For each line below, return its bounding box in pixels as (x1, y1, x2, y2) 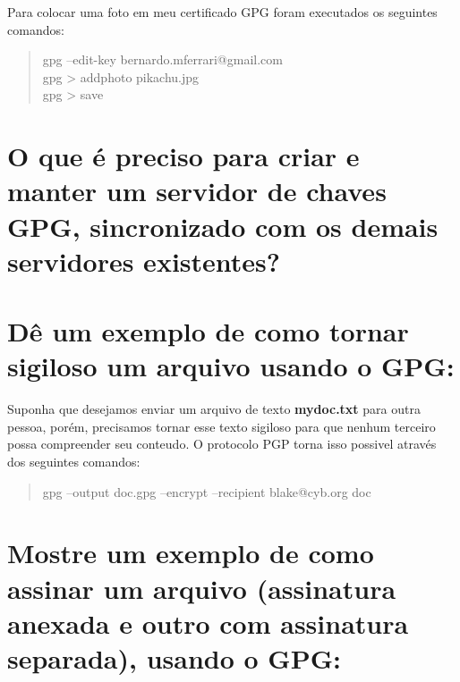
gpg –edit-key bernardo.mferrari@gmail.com (42, 50, 283, 69)
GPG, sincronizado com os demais (7, 207, 439, 244)
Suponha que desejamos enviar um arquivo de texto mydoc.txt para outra (7, 400, 421, 418)
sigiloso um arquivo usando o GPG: (7, 348, 455, 384)
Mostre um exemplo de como (7, 535, 374, 571)
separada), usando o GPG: (7, 639, 341, 676)
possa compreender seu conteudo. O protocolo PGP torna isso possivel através (7, 434, 437, 453)
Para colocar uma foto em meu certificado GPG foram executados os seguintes (7, 3, 438, 21)
